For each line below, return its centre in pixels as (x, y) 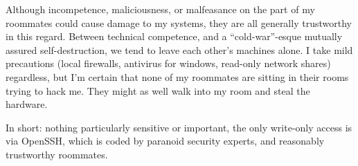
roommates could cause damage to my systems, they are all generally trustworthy (179, 22)
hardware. (27, 104)
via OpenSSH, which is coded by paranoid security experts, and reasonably (165, 141)
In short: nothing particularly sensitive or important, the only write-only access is (179, 127)
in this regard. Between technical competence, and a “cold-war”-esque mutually (174, 36)
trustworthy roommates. (57, 154)
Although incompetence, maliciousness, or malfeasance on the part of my (160, 9)
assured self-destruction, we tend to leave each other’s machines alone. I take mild (179, 49)
